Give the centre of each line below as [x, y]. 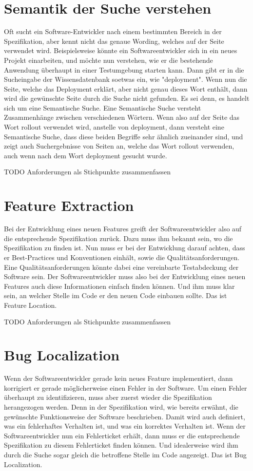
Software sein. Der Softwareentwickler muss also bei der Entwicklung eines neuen [125, 276]
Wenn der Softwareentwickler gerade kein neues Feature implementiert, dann [118, 378]
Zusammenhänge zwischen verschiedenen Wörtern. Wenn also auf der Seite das [122, 117]
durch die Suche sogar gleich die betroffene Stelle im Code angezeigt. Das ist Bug [125, 454]
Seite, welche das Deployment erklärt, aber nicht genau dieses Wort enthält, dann [126, 88]
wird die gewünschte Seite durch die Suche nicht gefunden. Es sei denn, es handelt [127, 98]
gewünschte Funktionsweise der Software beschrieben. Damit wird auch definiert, [125, 416]
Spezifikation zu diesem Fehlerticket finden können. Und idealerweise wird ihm [121, 445]
